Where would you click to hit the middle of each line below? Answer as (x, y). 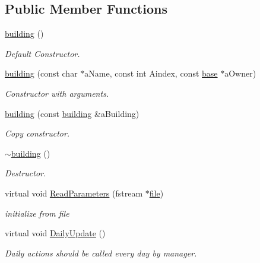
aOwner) (240, 73)
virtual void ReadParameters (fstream (74, 193)
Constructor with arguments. (57, 93)
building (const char (41, 73)
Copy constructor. (37, 133)
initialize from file (37, 213)
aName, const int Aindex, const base (151, 73)
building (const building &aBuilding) (72, 113)
